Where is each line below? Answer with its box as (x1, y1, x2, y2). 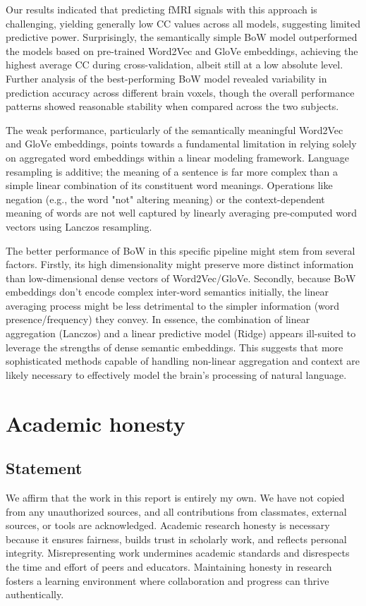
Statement (6, 457, 83, 479)
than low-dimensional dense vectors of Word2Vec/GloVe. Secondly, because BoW (6, 270, 356, 285)
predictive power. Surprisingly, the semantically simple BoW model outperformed (6, 30, 358, 44)
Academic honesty (6, 408, 185, 437)
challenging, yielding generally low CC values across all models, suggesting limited (6, 16, 360, 30)
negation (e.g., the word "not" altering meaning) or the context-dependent (6, 191, 325, 206)
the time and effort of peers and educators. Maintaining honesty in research (6, 559, 332, 574)
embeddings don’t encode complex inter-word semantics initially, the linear (6, 284, 329, 299)
